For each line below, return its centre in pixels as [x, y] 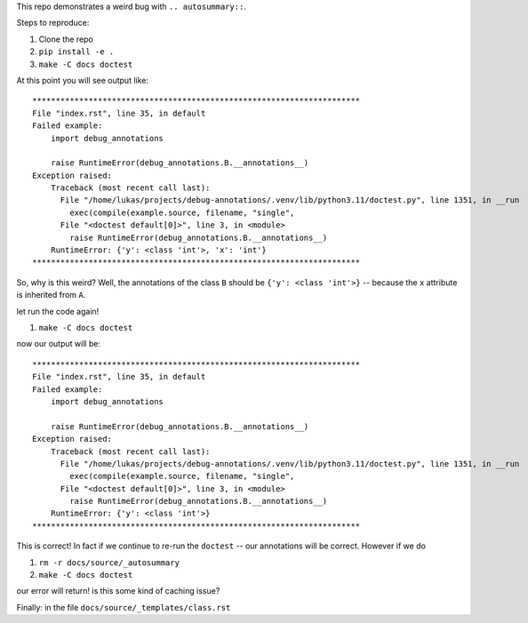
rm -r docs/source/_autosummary [109, 563]
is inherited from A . [51, 295]
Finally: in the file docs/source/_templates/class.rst [124, 607]
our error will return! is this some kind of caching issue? [118, 591]
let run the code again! [58, 311]
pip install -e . [76, 52]
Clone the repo [66, 39]
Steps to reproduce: [53, 23]
